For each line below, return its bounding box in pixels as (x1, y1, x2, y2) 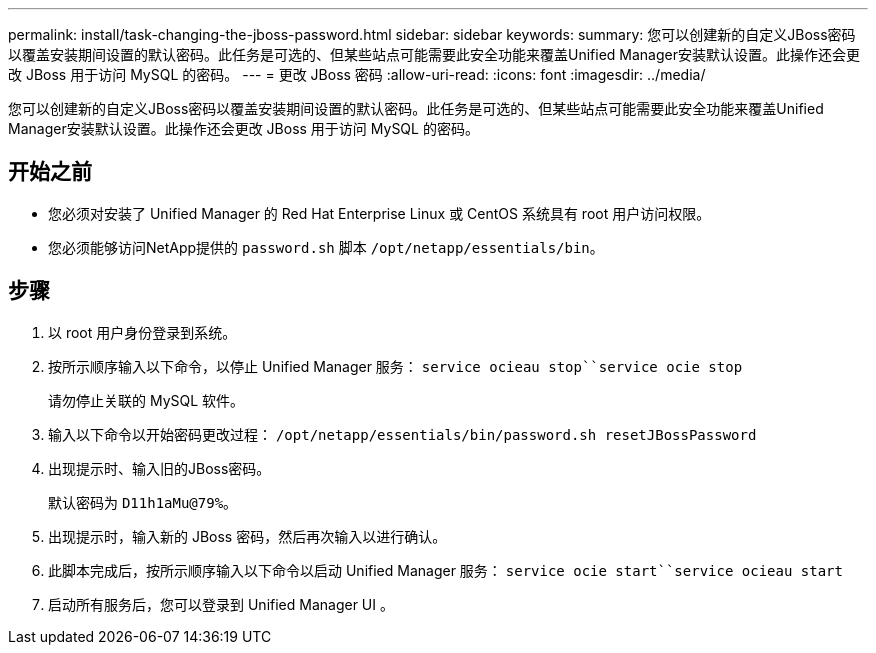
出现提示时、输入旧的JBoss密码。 (48, 459, 271, 477)
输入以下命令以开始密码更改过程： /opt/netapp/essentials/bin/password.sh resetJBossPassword (48, 425, 757, 443)
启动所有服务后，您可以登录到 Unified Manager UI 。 (48, 595, 394, 613)
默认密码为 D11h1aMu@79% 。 (48, 493, 238, 511)
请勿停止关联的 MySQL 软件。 (48, 391, 245, 409)
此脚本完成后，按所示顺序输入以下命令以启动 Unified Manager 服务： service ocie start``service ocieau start (48, 561, 843, 579)
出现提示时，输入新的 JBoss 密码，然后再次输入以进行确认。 (48, 527, 447, 545)
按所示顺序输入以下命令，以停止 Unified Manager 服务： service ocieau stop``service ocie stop (48, 357, 743, 375)
